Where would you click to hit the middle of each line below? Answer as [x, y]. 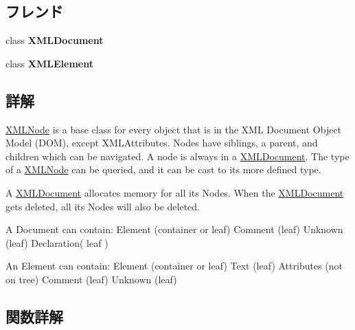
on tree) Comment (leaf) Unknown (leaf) [91, 279]
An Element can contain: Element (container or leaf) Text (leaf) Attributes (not [174, 266]
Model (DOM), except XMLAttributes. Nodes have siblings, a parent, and [162, 143]
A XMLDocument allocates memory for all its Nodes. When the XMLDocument [175, 192]
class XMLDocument [55, 40]
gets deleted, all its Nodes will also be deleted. [103, 206]
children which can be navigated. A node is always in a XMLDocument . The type [177, 156]
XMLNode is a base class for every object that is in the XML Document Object [174, 129]
